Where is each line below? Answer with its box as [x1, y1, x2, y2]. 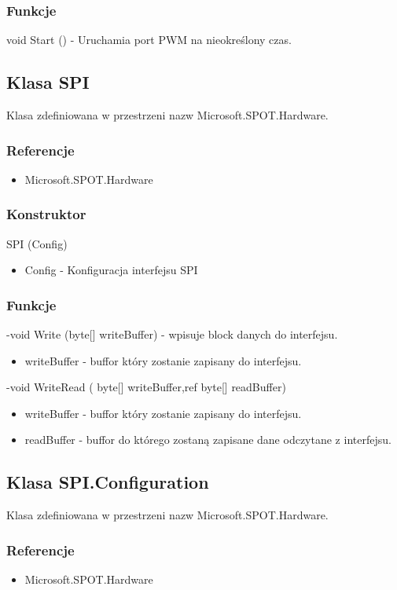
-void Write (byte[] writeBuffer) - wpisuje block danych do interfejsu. [6, 326, 338, 343]
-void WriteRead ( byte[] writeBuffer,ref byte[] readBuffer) [6, 379, 286, 395]
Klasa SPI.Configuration [6, 470, 209, 494]
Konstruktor [6, 204, 86, 224]
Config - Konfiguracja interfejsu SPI [24, 262, 198, 278]
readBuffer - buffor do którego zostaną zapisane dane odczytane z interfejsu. [24, 431, 391, 448]
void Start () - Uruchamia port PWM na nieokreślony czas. [6, 31, 292, 48]
